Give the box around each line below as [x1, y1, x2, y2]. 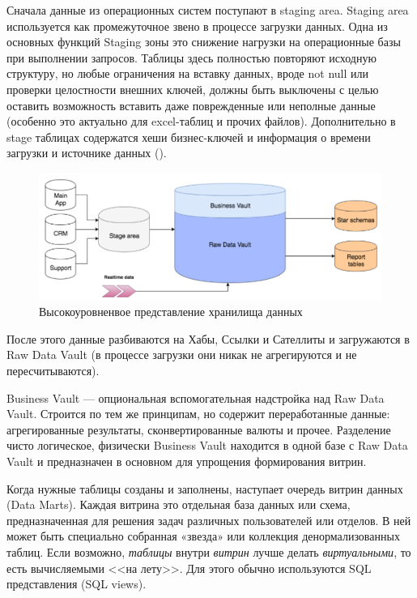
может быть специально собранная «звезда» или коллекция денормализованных [6, 528, 400, 545]
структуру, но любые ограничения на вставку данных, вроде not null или [6, 65, 368, 82]
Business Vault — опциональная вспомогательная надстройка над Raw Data [6, 389, 385, 406]
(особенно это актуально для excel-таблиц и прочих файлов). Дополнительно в [6, 113, 396, 130]
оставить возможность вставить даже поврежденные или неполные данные [6, 96, 376, 113]
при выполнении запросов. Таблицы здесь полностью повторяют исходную [6, 49, 377, 66]
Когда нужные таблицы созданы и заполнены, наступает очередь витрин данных [6, 480, 403, 497]
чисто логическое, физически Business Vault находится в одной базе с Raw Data [6, 437, 408, 454]
